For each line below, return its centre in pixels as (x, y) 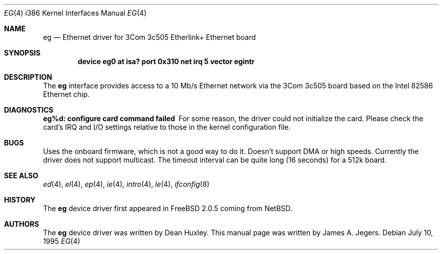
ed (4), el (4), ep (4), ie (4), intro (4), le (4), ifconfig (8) (126, 184)
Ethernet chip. (66, 94)
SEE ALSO (21, 175)
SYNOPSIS (22, 53)
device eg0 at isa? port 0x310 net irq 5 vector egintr (166, 61)
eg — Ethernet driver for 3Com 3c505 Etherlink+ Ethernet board (149, 37)
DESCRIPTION (28, 77)
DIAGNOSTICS (29, 110)
